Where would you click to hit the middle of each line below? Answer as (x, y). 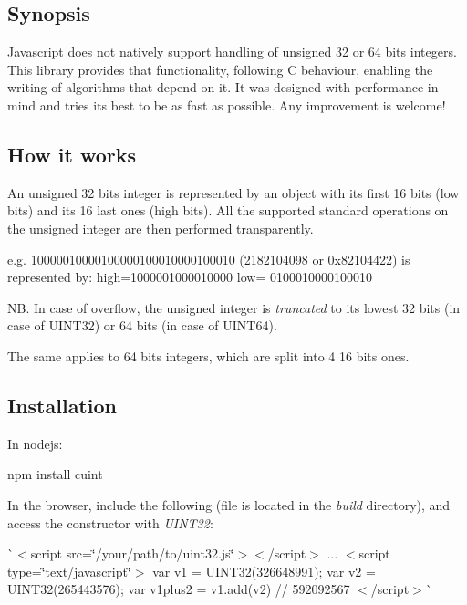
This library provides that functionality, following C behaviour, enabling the (220, 69)
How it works (72, 154)
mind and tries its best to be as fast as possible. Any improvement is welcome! (227, 104)
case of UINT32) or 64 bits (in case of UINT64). (142, 325)
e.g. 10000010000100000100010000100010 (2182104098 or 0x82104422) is (209, 259)
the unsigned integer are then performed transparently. (161, 228)
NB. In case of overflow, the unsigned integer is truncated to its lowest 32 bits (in (234, 307)
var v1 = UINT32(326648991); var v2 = (264, 571)
